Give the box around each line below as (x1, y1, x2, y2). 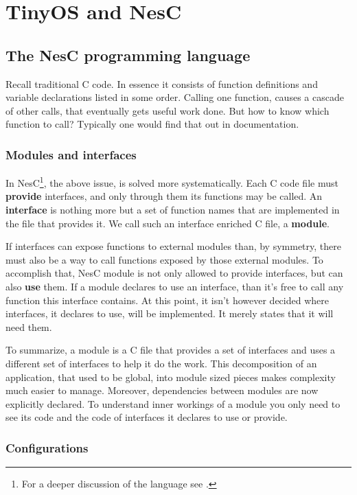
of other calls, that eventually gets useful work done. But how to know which (5, 103, 330, 117)
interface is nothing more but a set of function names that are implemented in (5, 203, 340, 217)
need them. (5, 319, 52, 334)
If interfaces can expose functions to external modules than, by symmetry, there (5, 239, 341, 253)
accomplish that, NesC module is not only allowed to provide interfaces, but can (5, 266, 343, 280)
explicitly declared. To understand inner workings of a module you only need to (5, 396, 341, 411)
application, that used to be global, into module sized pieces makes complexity (5, 369, 336, 384)
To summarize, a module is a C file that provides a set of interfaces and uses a (5, 343, 336, 357)
